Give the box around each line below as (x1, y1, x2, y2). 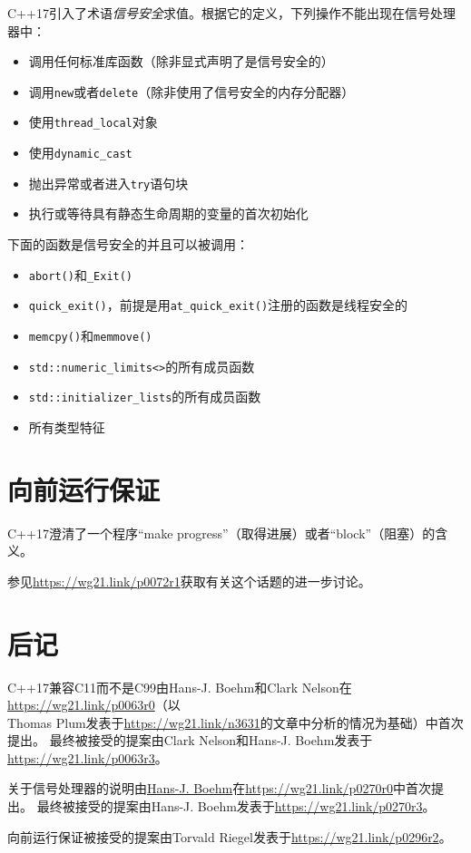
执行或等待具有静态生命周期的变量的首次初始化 (28, 204, 309, 223)
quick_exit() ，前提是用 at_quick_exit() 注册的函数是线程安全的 (28, 296, 408, 315)
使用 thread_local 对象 (28, 112, 158, 131)
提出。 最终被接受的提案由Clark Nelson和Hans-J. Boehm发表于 (7, 731, 373, 750)
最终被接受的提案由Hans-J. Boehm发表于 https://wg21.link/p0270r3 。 (36, 797, 436, 816)
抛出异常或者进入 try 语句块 (28, 173, 189, 192)
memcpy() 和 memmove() (28, 325, 152, 344)
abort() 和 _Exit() (28, 265, 133, 284)
